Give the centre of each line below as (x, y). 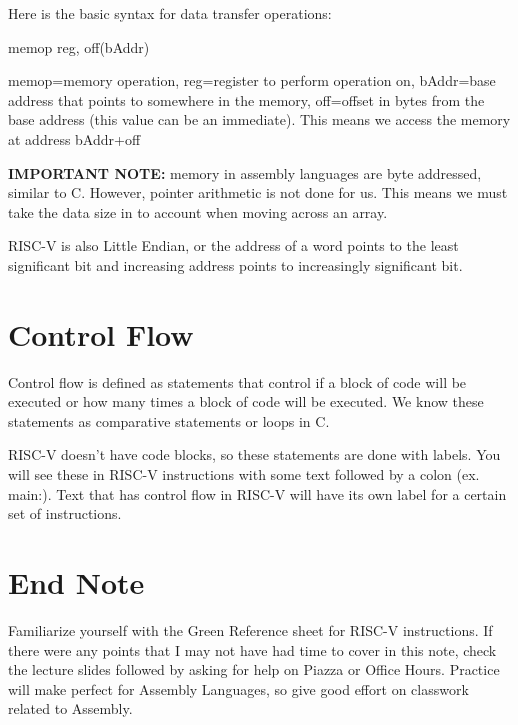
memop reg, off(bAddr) (79, 46)
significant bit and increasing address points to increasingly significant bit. (235, 264)
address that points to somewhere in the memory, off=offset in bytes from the (246, 99)
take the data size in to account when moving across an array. (198, 211)
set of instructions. (65, 513)
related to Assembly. (70, 708)
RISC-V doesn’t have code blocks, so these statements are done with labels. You (254, 454)
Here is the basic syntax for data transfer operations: (170, 13)
